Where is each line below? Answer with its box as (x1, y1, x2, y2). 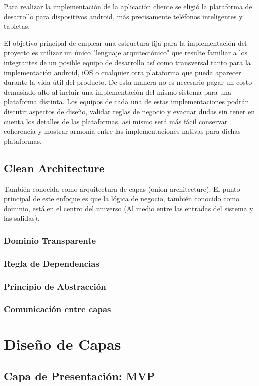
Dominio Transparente (4, 234, 96, 246)
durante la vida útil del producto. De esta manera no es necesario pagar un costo (4, 77, 252, 87)
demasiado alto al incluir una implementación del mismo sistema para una (4, 86, 231, 97)
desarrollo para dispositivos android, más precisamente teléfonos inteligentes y (4, 11, 243, 21)
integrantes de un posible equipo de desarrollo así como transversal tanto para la (4, 57, 251, 67)
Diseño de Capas (4, 334, 121, 354)
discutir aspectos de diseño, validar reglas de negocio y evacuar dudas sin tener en (4, 106, 255, 116)
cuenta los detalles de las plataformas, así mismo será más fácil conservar (4, 116, 228, 126)
